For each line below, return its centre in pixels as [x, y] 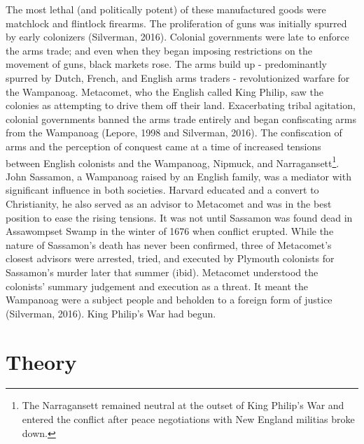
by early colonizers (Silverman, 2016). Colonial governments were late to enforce [177, 37]
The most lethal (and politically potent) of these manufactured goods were [166, 9]
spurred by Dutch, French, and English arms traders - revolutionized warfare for [178, 77]
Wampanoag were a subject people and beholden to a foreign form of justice [169, 300]
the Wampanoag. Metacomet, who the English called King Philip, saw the [165, 91]
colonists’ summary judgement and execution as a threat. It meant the [157, 286]
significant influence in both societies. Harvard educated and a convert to [162, 190]
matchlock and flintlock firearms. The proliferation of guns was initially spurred [176, 23]
